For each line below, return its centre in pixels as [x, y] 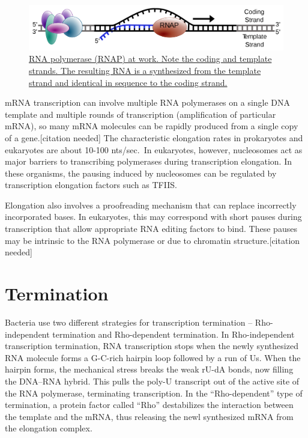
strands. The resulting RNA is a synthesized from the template [145, 70]
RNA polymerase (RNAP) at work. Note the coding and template [150, 59]
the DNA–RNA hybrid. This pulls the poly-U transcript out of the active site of [152, 381]
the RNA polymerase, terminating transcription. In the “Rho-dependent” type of [154, 393]
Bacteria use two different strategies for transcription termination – [129, 322]
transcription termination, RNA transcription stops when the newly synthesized [152, 346]
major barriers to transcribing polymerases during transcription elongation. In [149, 161]
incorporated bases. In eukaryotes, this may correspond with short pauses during [153, 217]
